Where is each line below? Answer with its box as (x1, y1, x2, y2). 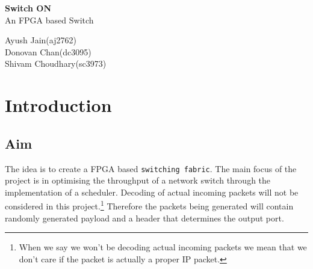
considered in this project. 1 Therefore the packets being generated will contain (5, 198, 294, 212)
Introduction (5, 93, 112, 117)
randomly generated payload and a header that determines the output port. (5, 211, 284, 224)
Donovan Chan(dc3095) (5, 45, 91, 58)
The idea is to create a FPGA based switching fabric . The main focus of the (5, 162, 297, 175)
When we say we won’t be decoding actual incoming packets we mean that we (19, 241, 307, 253)
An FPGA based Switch (5, 13, 94, 26)
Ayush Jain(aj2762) (5, 34, 76, 46)
